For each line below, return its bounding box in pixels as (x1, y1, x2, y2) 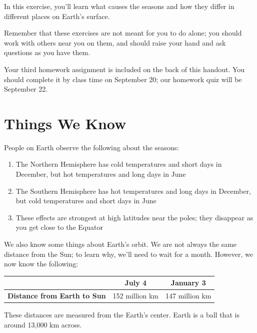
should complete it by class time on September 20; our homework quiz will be (4, 74, 242, 84)
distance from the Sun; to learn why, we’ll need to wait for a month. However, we (4, 248, 253, 259)
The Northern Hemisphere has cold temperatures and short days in (15, 159, 222, 169)
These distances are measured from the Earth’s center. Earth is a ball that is (4, 309, 239, 320)
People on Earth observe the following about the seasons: (4, 142, 179, 152)
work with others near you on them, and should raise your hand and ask (4, 37, 226, 48)
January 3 (170, 277, 206, 288)
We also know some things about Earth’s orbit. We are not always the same (4, 239, 237, 249)
